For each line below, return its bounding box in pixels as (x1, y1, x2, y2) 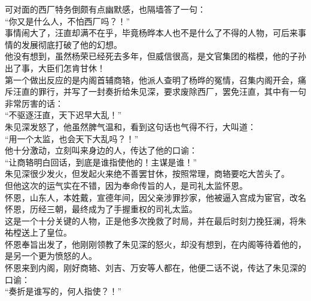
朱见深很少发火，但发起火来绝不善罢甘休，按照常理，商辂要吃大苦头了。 (5, 167, 289, 180)
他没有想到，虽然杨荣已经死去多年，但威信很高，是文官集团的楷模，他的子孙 (5, 50, 306, 62)
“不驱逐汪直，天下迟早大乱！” (5, 109, 122, 121)
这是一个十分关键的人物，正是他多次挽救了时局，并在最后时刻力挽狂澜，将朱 (5, 214, 306, 227)
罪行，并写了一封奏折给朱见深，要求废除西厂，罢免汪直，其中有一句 (38, 85, 306, 98)
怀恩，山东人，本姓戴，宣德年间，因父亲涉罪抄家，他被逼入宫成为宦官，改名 (5, 191, 306, 203)
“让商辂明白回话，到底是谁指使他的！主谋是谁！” (5, 155, 197, 168)
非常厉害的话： (5, 97, 63, 109)
